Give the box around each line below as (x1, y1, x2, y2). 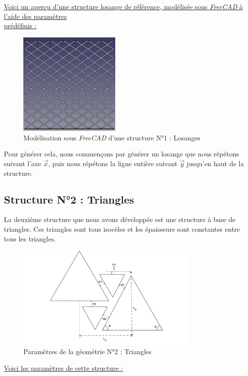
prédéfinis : (4, 20, 37, 31)
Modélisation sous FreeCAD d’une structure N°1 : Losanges (23, 132, 200, 142)
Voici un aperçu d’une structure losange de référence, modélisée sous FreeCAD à (4, 1, 243, 11)
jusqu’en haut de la (186, 158, 244, 169)
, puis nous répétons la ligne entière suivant (48, 158, 177, 169)
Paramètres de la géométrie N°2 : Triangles (23, 346, 152, 356)
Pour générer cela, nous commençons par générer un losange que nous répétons (4, 149, 239, 159)
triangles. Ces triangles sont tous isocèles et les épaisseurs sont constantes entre (4, 224, 240, 234)
